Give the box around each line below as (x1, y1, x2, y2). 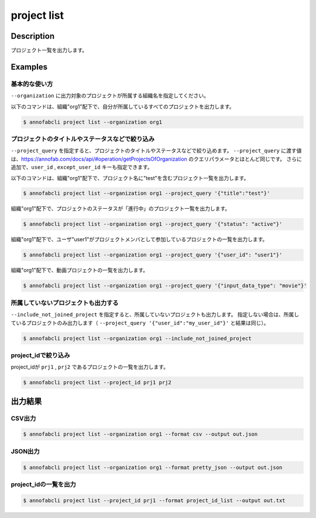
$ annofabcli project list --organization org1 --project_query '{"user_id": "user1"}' (23, 252, 283, 258)
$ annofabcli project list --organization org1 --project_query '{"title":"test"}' (23, 190, 270, 197)
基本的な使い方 (11, 80, 53, 88)
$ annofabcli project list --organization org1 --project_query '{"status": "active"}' (23, 221, 283, 228)
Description (11, 31, 55, 41)
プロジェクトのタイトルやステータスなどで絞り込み (11, 135, 155, 143)
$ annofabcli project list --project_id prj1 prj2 (23, 379, 172, 386)
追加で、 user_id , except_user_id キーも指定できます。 (11, 164, 153, 171)
